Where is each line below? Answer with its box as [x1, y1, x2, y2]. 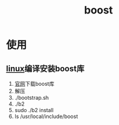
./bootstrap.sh [14, 94, 49, 101]
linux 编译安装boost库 [6, 63, 85, 73]
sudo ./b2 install [14, 107, 54, 113]
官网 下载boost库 [14, 80, 55, 87]
